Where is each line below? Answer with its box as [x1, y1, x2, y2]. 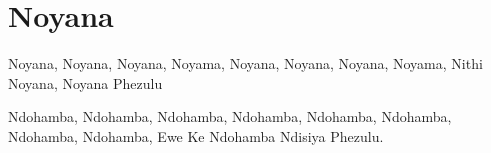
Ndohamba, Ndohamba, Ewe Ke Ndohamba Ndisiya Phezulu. [8, 125, 384, 146]
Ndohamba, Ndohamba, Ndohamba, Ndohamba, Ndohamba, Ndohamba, [8, 106, 452, 127]
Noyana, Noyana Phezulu [8, 72, 163, 93]
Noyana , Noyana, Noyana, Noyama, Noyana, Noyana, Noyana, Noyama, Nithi [8, 53, 483, 74]
